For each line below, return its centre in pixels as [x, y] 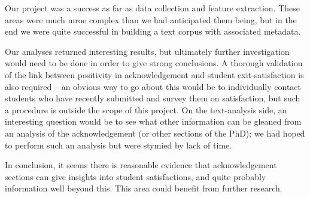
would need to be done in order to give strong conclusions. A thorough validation [154, 63]
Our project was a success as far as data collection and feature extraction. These [153, 8]
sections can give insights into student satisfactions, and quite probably [136, 176]
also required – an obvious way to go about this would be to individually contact [153, 86]
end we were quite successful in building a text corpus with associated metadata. [153, 31]
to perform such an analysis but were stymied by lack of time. [118, 145]
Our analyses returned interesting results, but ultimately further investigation [147, 51]
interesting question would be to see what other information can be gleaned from [153, 121]
